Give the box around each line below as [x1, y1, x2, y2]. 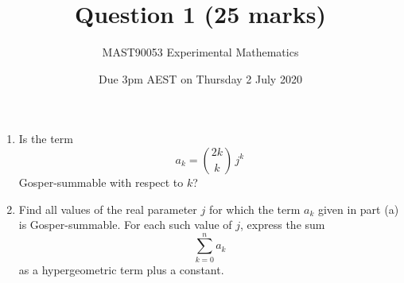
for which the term [208, 200, 301, 217]
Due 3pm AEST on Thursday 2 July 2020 [99, 70, 302, 87]
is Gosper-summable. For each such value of [18, 216, 232, 233]
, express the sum [240, 216, 325, 233]
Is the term [18, 130, 73, 147]
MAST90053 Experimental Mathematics [102, 44, 299, 60]
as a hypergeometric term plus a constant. [18, 261, 224, 277]
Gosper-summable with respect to [18, 173, 184, 190]
